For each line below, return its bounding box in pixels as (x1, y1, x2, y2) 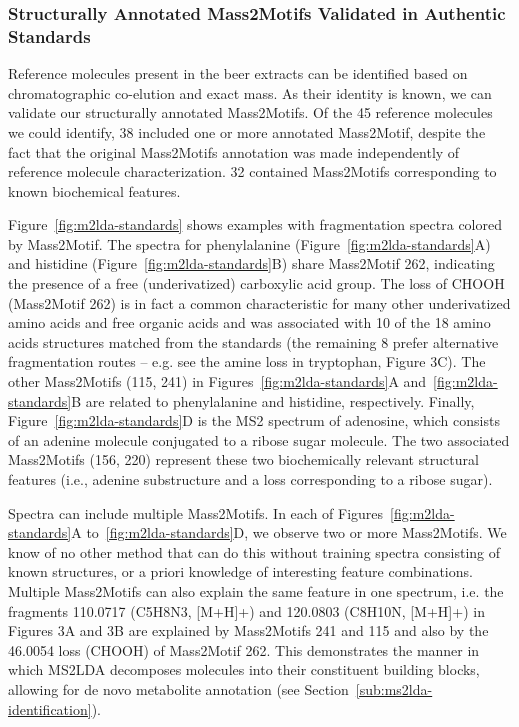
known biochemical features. (8, 180, 181, 201)
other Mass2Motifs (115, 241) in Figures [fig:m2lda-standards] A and (8, 371, 427, 392)
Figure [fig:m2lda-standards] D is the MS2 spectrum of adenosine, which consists (8, 410, 500, 431)
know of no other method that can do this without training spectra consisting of (8, 541, 501, 562)
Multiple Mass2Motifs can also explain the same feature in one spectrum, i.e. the (8, 580, 504, 601)
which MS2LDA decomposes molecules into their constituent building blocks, (8, 659, 480, 680)
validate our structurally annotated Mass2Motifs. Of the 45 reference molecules (8, 102, 493, 123)
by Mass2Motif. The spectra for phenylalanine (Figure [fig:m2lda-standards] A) (8, 233, 491, 254)
